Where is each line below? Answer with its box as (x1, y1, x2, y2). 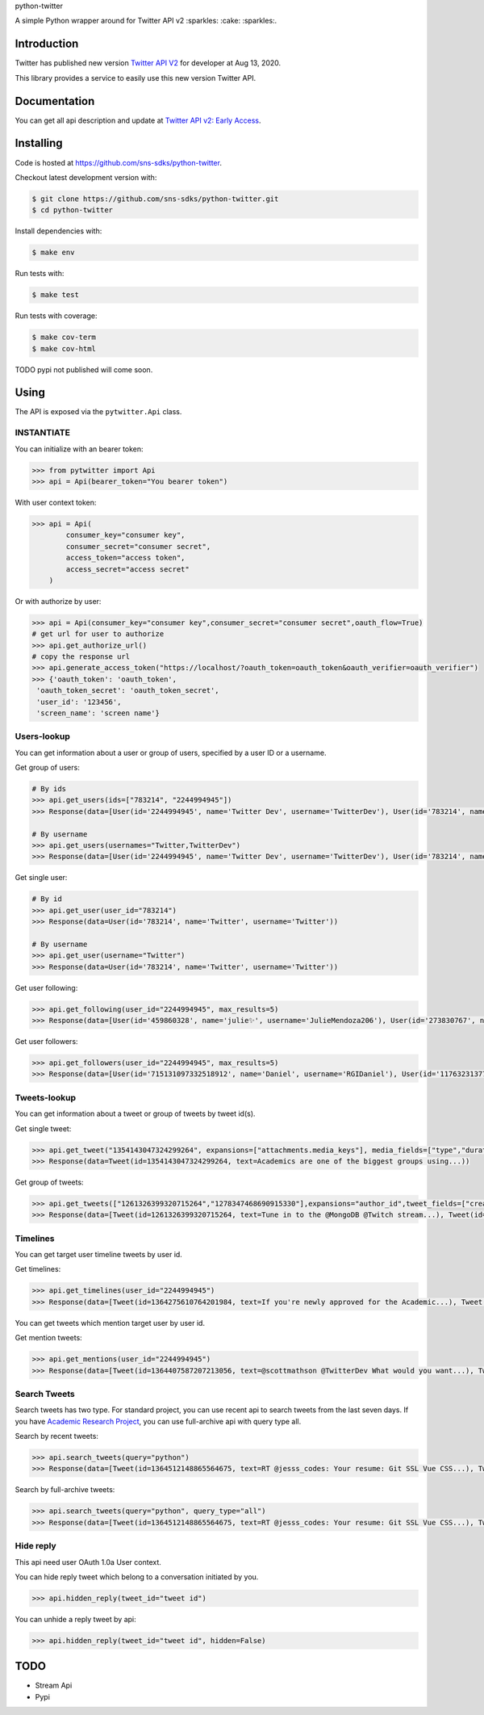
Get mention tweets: (15, 1333, 82, 1343)
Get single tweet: (15, 1123, 72, 1134)
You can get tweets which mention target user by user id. (15, 1318, 206, 1327)
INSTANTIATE (15, 427, 70, 438)
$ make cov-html (31, 344, 97, 353)
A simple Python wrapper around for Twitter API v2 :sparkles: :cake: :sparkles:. (15, 16, 277, 26)
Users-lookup (15, 731, 70, 742)
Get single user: (15, 873, 68, 883)
